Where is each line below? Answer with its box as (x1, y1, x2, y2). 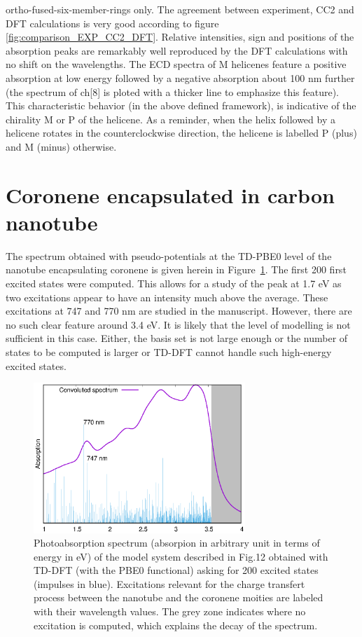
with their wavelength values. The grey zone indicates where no (34, 604, 306, 619)
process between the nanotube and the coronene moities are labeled (34, 590, 323, 605)
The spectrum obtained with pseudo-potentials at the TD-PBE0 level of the (6, 248, 332, 263)
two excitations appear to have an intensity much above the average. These (6, 289, 328, 304)
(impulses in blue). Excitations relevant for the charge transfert (34, 576, 305, 591)
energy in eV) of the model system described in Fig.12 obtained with (34, 549, 328, 563)
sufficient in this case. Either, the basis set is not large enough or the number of (6, 331, 348, 345)
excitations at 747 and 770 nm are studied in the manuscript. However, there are (6, 303, 352, 318)
